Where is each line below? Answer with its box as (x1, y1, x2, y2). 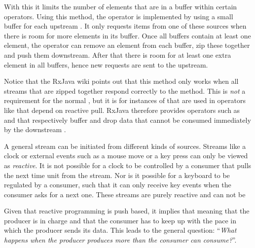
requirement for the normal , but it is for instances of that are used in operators (4, 95, 246, 106)
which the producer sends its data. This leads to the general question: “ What (4, 225, 237, 235)
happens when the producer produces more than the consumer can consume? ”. (4, 235, 237, 245)
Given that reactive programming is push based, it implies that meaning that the (4, 206, 250, 216)
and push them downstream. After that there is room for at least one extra (4, 49, 231, 60)
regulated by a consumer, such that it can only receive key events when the (4, 179, 231, 190)
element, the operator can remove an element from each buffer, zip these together (4, 40, 250, 50)
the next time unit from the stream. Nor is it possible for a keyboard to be (4, 170, 230, 180)
